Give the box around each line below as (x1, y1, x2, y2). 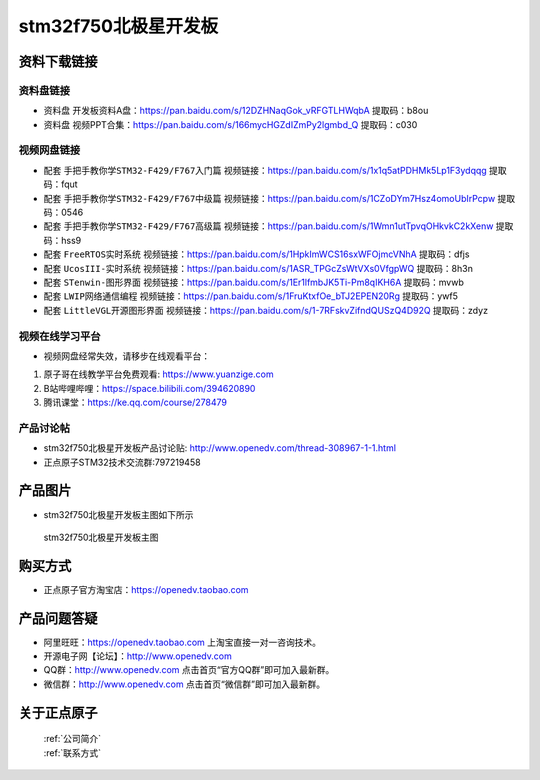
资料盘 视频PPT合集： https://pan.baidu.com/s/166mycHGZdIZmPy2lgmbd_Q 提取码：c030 (43, 118, 418, 130)
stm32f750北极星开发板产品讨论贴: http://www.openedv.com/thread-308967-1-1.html (43, 442, 397, 454)
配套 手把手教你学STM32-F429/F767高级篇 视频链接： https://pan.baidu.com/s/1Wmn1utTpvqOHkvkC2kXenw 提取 (43, 220, 514, 232)
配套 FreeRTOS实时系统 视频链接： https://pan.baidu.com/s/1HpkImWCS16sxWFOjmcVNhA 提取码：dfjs (43, 248, 470, 260)
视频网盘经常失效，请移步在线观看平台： (43, 350, 210, 362)
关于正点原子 (18, 704, 98, 721)
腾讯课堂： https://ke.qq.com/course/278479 (43, 396, 227, 409)
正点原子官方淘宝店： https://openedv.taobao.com (43, 583, 249, 595)
